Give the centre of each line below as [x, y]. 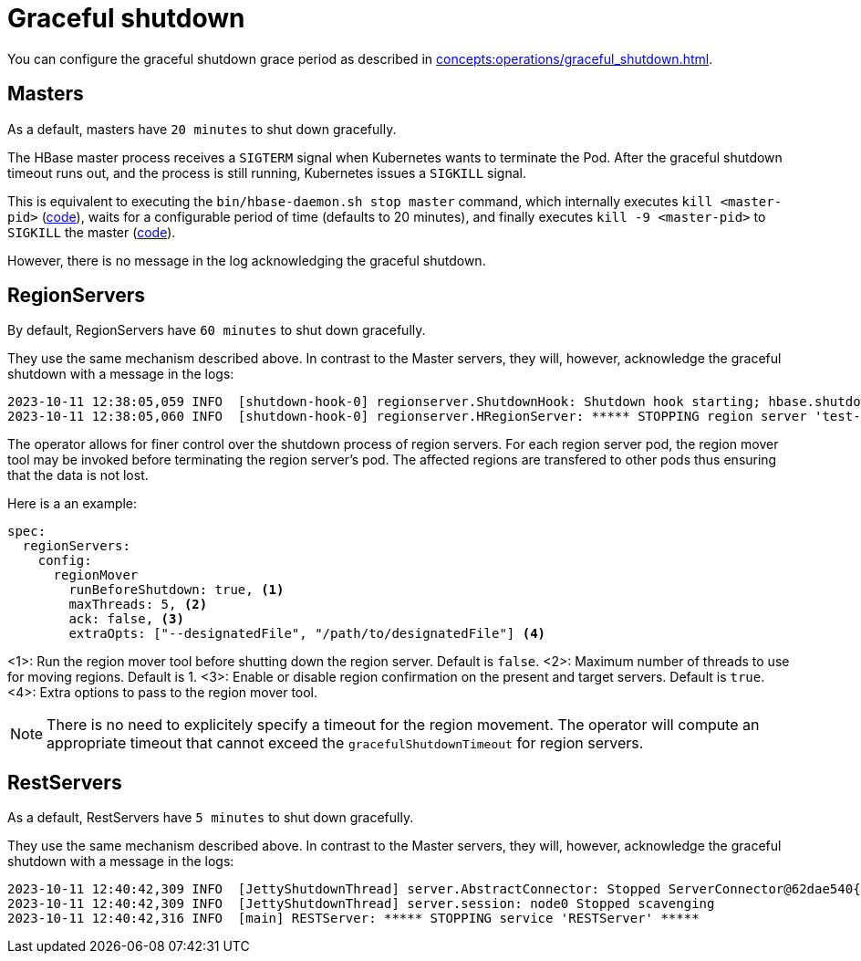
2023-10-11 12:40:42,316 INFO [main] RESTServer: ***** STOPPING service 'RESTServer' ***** [353, 919]
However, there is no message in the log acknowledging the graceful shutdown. [247, 260]
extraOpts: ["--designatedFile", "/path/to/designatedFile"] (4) [307, 634]
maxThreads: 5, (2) [138, 605]
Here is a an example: [73, 504]
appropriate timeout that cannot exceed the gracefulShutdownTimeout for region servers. [345, 743]
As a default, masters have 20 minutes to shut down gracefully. [202, 129]
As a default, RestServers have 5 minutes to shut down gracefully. [211, 818]
